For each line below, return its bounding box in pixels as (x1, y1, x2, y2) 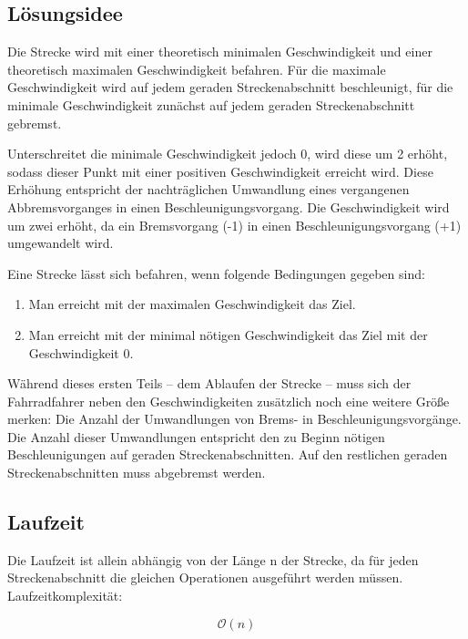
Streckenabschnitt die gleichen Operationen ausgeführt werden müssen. (7, 568, 403, 587)
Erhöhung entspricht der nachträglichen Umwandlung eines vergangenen (7, 180, 410, 199)
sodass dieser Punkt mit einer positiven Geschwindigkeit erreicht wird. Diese (7, 161, 433, 180)
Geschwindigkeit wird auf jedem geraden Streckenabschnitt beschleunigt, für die (7, 77, 453, 97)
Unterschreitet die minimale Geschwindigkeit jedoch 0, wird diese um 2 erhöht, (7, 144, 448, 163)
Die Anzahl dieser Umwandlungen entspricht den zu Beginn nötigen (7, 427, 385, 446)
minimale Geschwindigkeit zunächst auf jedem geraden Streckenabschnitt (7, 95, 415, 114)
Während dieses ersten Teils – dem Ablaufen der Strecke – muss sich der (7, 374, 412, 393)
